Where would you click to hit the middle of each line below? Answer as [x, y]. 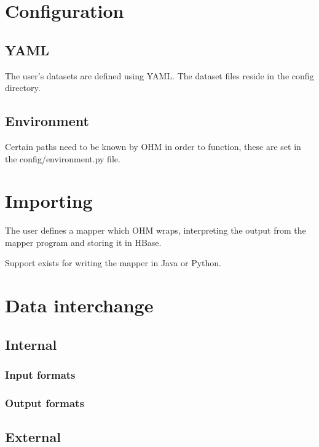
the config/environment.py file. [63, 158]
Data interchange [79, 305]
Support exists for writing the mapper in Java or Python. [113, 263]
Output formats [45, 402]
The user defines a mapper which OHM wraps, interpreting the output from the [156, 230]
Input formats [40, 375]
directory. [23, 88]
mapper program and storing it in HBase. [83, 242]
